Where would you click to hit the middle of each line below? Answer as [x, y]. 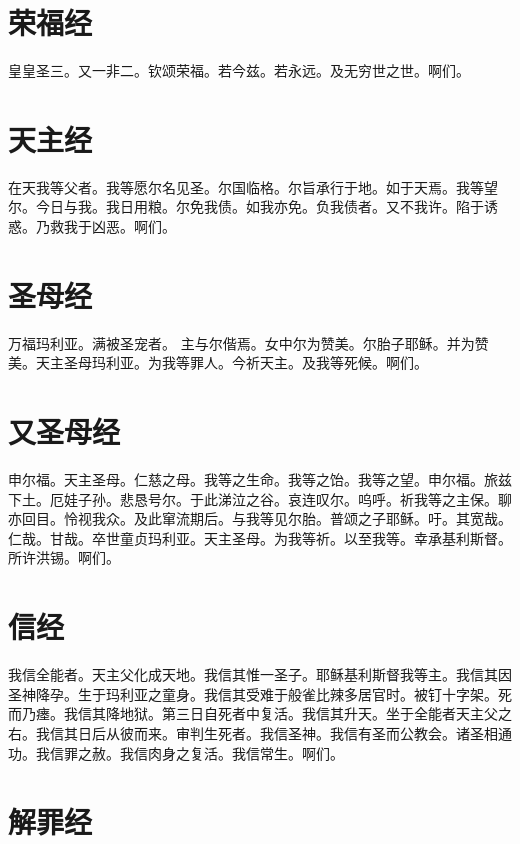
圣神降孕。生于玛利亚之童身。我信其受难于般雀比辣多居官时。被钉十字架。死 [260, 693]
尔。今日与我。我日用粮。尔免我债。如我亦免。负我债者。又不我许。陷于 [246, 206]
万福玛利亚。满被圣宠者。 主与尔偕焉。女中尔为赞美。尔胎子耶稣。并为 [241, 342]
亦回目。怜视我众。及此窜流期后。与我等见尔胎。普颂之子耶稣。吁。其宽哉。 [260, 518]
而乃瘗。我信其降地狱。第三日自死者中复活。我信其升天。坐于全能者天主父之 [260, 713]
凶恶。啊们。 [133, 226]
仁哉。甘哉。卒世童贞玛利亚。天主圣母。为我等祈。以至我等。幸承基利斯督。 [260, 537]
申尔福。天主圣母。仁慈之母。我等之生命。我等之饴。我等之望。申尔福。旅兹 [260, 479]
